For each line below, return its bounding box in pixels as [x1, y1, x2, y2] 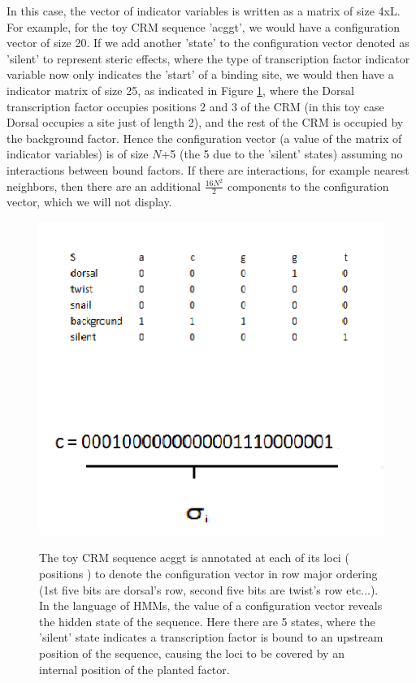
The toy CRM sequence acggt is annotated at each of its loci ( [39, 549, 349, 566]
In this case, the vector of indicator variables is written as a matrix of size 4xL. [6, 2, 401, 19]
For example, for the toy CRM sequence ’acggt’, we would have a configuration [6, 18, 400, 35]
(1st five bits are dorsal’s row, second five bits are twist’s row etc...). [39, 581, 379, 598]
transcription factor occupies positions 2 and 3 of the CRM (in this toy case [6, 97, 384, 115]
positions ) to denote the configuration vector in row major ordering [39, 564, 378, 581]
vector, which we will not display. [6, 193, 172, 210]
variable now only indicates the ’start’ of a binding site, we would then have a [6, 66, 394, 83]
